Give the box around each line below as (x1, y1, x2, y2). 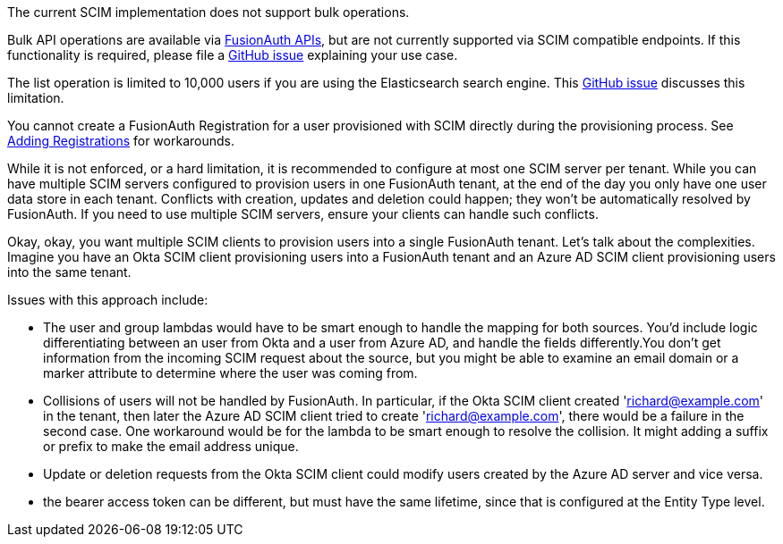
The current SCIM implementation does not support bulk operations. (7, 4, 410, 20)
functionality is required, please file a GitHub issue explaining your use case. (7, 47, 458, 63)
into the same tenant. (7, 264, 132, 280)
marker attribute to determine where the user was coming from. (43, 365, 418, 381)
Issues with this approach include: (7, 292, 209, 307)
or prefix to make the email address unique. (43, 439, 299, 454)
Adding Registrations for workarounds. (7, 133, 234, 148)
